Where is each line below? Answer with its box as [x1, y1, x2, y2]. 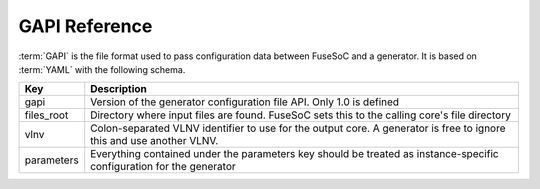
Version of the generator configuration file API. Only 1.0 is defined [90, 95, 400, 109]
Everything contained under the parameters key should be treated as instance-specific [90, 147, 499, 161]
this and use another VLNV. [90, 134, 219, 148]
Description [90, 82, 147, 96]
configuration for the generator [90, 160, 237, 174]
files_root [24, 108, 69, 122]
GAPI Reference [18, 15, 153, 37]
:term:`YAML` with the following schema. [18, 63, 186, 75]
